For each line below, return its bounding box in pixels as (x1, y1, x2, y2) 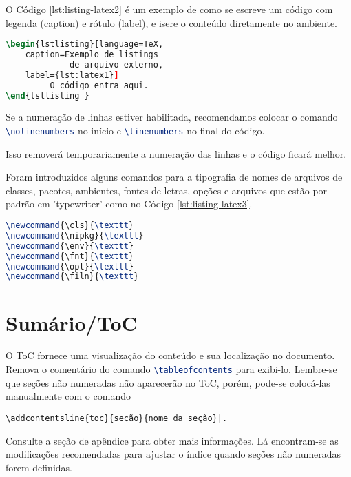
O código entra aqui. (50, 80, 149, 90)
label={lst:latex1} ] (25, 70, 119, 80)
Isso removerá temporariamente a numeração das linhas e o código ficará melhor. (6, 146, 347, 161)
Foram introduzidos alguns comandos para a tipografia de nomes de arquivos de (6, 170, 343, 184)
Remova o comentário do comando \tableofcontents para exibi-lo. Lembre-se (6, 362, 337, 376)
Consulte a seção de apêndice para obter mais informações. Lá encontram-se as (6, 433, 339, 447)
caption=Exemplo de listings (25, 50, 158, 60)
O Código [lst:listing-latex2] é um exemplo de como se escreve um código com (6, 2, 333, 16)
